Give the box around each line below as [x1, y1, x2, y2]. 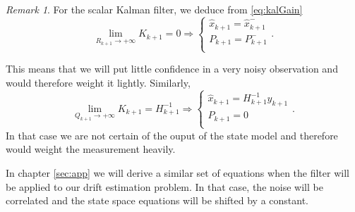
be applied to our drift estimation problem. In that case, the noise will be [6, 179, 323, 194]
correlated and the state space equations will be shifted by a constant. [6, 193, 309, 208]
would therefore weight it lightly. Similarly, [6, 75, 191, 89]
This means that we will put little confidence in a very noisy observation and [6, 61, 338, 76]
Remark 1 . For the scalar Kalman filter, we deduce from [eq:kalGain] [6, 2, 303, 16]
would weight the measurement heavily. [6, 142, 176, 156]
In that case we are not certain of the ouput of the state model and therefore [6, 127, 338, 142]
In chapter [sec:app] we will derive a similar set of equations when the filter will [6, 166, 349, 180]
